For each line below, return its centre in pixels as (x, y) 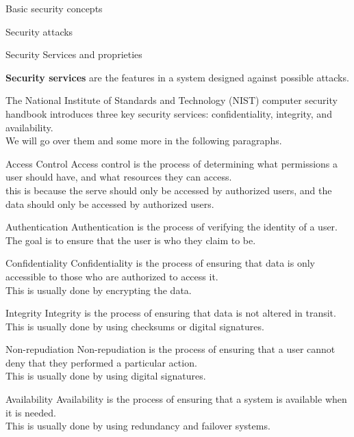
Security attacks (39, 31)
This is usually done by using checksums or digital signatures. (135, 326)
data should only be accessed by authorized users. (110, 203)
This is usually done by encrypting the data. (99, 290)
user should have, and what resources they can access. (119, 177)
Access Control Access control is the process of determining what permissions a (172, 163)
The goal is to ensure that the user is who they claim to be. (131, 240)
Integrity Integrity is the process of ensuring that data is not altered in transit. (171, 313)
